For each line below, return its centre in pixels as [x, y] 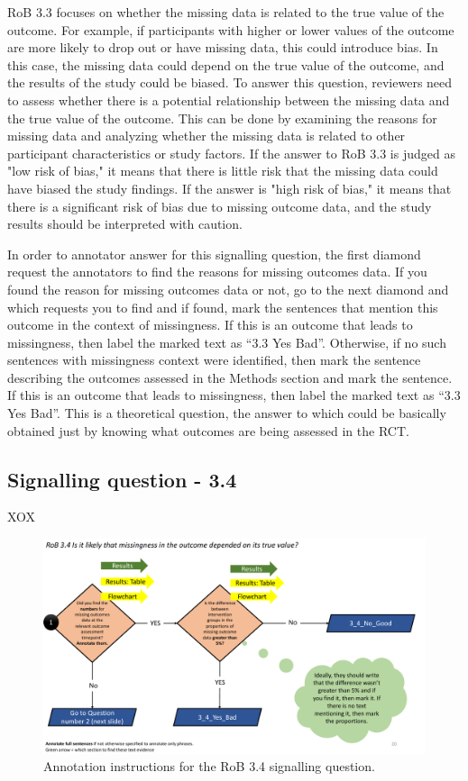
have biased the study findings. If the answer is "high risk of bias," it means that [229, 188]
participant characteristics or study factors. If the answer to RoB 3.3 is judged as [231, 153]
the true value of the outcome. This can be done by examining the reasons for [222, 118]
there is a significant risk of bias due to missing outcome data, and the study [220, 206]
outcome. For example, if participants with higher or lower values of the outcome [231, 29]
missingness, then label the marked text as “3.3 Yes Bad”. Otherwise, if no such [227, 342]
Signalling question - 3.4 [122, 479]
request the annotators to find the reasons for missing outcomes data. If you [217, 272]
